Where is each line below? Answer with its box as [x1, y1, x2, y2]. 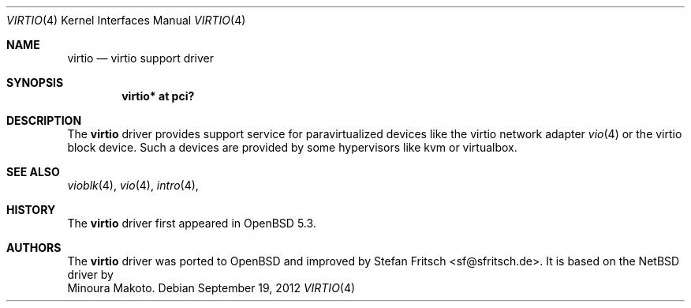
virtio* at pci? [121, 89, 195, 103]
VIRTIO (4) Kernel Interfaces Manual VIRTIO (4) [6, 13, 246, 27]
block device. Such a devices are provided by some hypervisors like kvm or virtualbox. [67, 141, 517, 154]
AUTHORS [6, 241, 62, 254]
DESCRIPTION [6, 114, 82, 127]
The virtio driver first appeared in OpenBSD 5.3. [67, 216, 316, 230]
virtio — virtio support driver [67, 51, 215, 65]
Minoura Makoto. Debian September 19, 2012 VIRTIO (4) [67, 281, 356, 295]
